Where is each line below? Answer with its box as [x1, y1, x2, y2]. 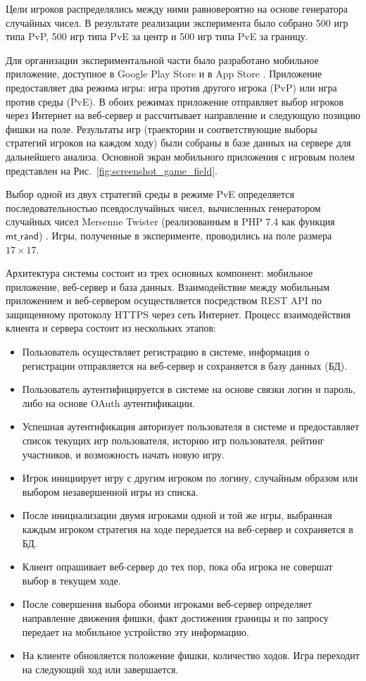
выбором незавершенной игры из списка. [22, 484, 198, 499]
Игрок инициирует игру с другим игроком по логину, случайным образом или [22, 470, 358, 485]
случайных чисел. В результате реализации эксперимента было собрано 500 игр [6, 15, 348, 30]
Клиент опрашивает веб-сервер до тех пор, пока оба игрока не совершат [22, 559, 333, 574]
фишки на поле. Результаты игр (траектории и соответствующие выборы [6, 121, 317, 136]
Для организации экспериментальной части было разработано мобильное [6, 52, 319, 67]
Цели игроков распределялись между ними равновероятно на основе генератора [6, 1, 348, 15]
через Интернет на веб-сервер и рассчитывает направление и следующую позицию [6, 108, 360, 123]
